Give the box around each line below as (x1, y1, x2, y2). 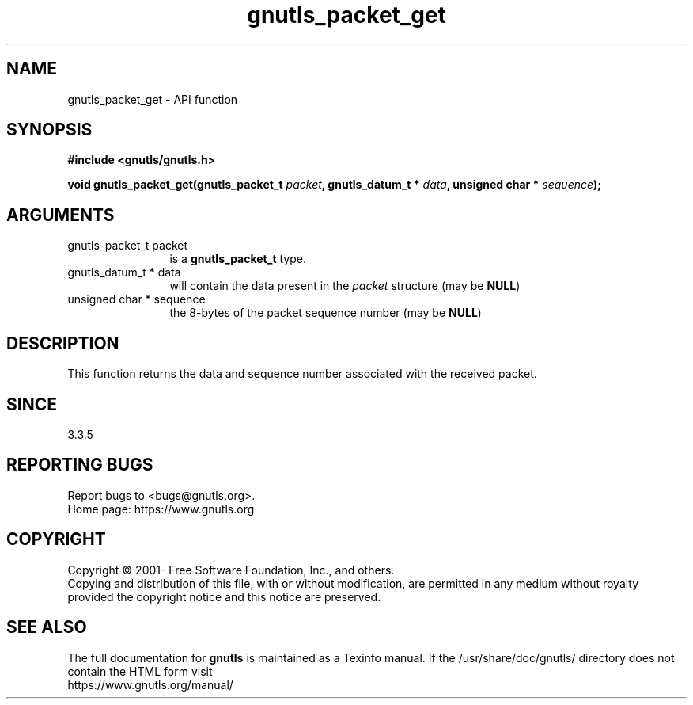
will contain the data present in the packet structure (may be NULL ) (169, 279, 521, 293)
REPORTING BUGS (6, 455, 153, 475)
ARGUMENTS (6, 204, 115, 225)
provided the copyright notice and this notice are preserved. (67, 589, 381, 604)
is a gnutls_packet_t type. (169, 252, 306, 266)
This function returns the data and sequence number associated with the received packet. (67, 367, 537, 381)
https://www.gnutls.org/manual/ (67, 677, 233, 692)
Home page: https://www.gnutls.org (67, 501, 255, 516)
